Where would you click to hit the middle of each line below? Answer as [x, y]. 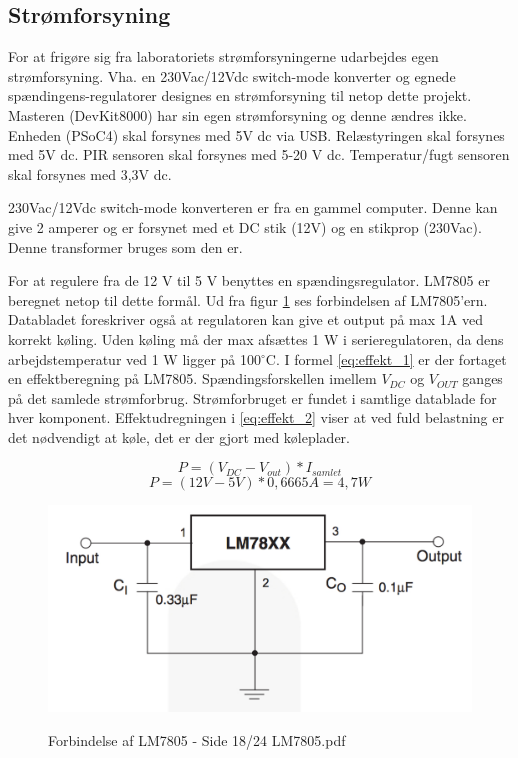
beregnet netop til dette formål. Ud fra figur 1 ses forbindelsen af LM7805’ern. [248, 299]
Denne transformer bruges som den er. [125, 246]
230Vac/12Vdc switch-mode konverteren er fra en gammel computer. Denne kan [253, 207]
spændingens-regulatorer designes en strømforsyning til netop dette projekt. [240, 95]
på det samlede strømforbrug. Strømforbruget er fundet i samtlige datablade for [252, 397]
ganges [482, 378]
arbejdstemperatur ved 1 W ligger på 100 [135, 358]
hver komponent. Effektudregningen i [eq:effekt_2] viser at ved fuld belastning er [256, 417]
